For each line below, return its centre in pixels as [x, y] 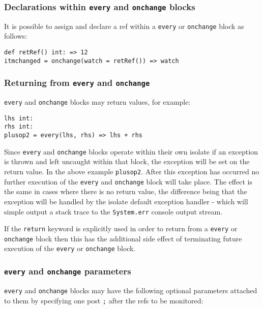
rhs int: [19, 127]
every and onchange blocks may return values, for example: [97, 102]
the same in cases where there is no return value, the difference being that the [126, 191]
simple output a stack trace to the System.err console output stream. [113, 211]
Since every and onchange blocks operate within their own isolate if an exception [131, 151]
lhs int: [19, 118]
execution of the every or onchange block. [70, 248]
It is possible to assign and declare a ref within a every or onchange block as [124, 26]
